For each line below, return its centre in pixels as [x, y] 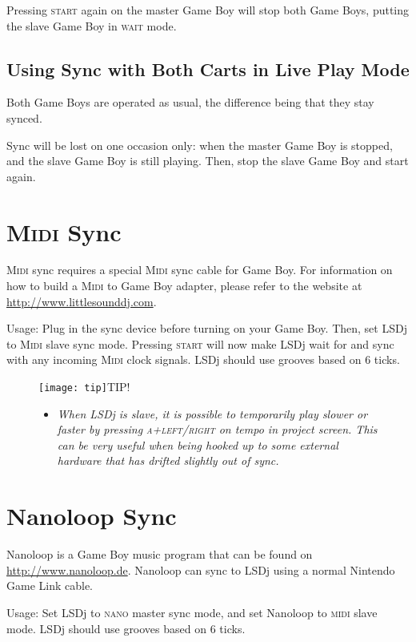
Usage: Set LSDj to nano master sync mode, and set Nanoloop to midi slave [192, 612]
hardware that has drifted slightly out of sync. [168, 460]
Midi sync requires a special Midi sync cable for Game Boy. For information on [200, 270]
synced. [24, 117]
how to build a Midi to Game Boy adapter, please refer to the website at [184, 286]
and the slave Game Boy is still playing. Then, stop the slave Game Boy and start [208, 161]
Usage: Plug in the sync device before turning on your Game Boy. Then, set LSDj [207, 328]
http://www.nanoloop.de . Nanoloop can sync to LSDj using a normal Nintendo [201, 569]
